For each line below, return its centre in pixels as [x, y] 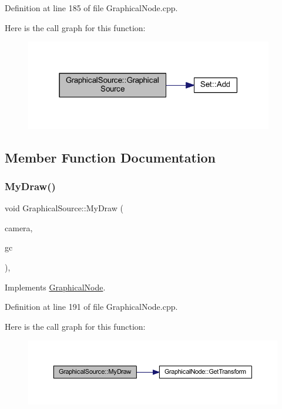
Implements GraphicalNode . [55, 287]
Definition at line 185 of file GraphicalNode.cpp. [91, 8]
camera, [19, 227]
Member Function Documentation [110, 157]
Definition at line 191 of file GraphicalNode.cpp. [91, 307]
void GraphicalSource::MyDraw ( [64, 208]
